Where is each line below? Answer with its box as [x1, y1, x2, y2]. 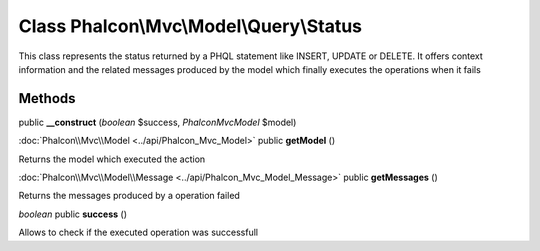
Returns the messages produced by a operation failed [18, 190, 240, 202]
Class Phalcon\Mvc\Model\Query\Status [18, 15, 363, 37]
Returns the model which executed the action [18, 153, 206, 165]
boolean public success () [18, 208, 127, 220]
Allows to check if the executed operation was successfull [18, 226, 259, 239]
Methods [18, 90, 76, 107]
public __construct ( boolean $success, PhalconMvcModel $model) [18, 116, 297, 128]
